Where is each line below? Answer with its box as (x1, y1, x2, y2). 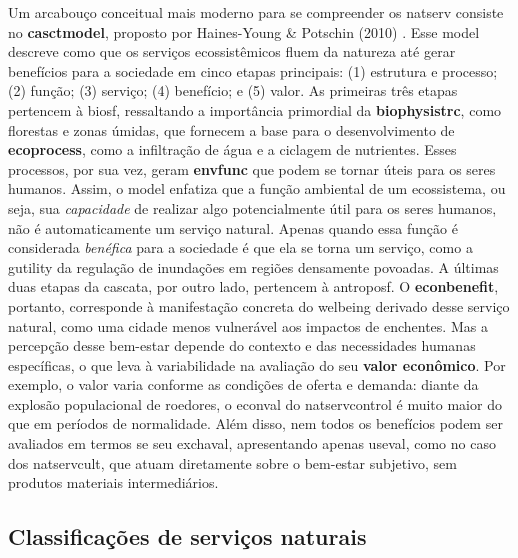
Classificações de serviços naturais (8, 521, 367, 552)
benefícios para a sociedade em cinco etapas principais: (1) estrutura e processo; (8, 60, 498, 81)
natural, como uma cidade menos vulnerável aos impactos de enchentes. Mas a (8, 315, 488, 336)
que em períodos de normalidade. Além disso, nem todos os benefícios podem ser (8, 413, 503, 434)
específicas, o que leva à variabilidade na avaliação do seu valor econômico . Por (8, 354, 506, 375)
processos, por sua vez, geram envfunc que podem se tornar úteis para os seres (8, 158, 496, 179)
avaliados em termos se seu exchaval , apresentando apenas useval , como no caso (8, 433, 496, 454)
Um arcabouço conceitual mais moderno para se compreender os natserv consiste (8, 2, 504, 22)
